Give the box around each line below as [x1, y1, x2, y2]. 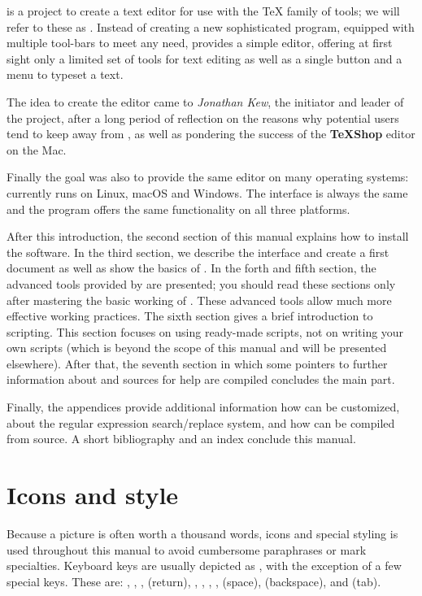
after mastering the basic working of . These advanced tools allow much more [7, 291, 392, 308]
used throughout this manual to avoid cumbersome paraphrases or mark [7, 541, 367, 558]
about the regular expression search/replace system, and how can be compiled [7, 414, 395, 431]
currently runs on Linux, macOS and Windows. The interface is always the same [7, 184, 408, 201]
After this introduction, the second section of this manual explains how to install [7, 228, 409, 245]
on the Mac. [7, 141, 67, 158]
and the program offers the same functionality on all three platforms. [7, 200, 350, 217]
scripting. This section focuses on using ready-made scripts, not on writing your [7, 323, 404, 340]
